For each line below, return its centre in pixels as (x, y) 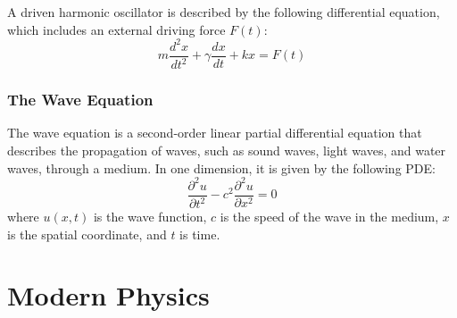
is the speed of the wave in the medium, (329, 216)
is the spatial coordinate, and (87, 234)
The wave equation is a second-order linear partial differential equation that (215, 133)
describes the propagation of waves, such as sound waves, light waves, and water (227, 150)
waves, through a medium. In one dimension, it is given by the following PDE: (221, 167)
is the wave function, (150, 216)
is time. (200, 234)
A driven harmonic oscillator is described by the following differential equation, (224, 12)
